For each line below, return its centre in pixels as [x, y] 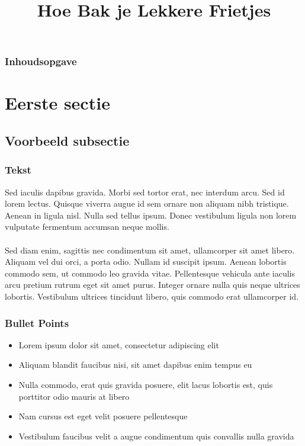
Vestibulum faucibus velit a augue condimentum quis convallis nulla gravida [156, 436]
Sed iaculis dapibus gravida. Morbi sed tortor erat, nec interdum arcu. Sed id [145, 192]
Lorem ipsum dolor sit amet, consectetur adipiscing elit [119, 344]
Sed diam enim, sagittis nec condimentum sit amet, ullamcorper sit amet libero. [150, 250]
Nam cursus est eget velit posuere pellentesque [103, 416]
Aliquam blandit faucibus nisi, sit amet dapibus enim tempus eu [135, 365]
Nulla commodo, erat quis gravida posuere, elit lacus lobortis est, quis [146, 385]
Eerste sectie [57, 103]
